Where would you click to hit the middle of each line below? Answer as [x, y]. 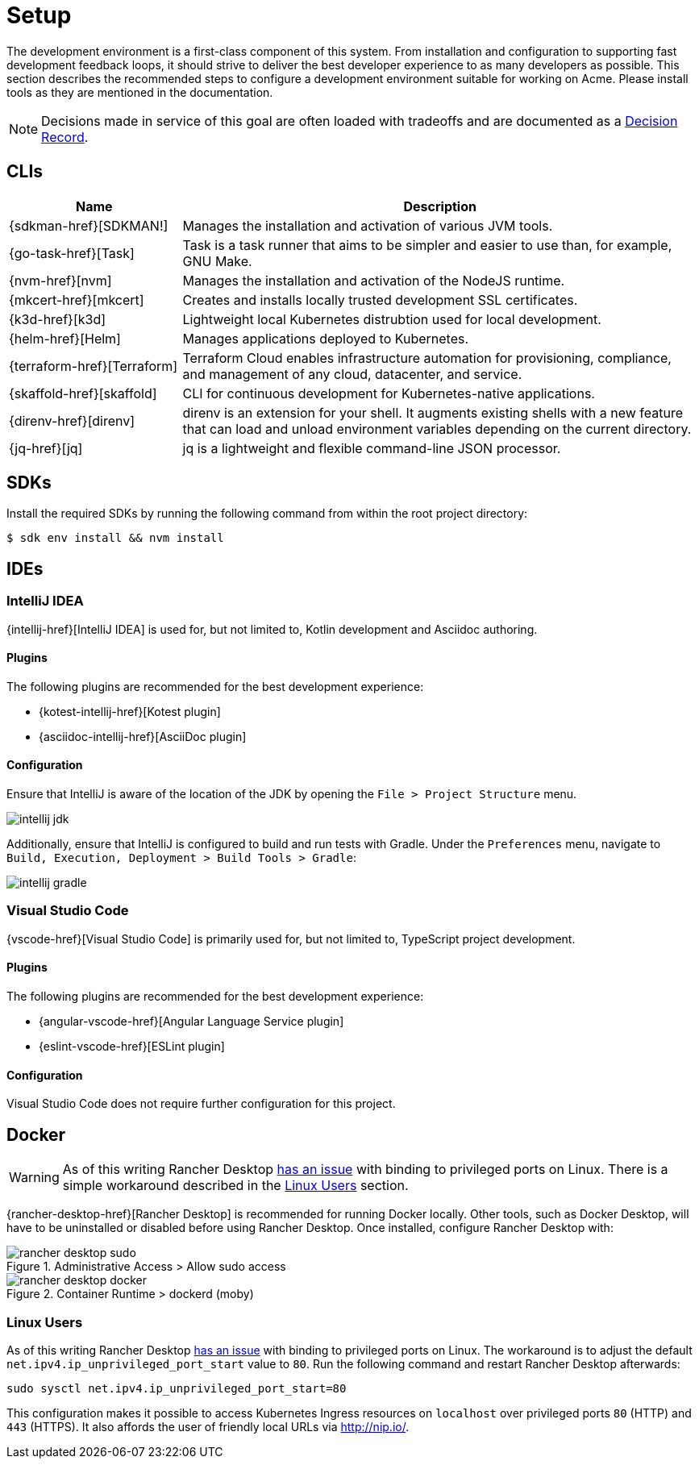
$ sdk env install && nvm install [115, 538]
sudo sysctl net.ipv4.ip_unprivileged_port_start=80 [177, 1388]
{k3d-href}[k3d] [58, 319]
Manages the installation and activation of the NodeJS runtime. [374, 280]
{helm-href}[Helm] [65, 338]
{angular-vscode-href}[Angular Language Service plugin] [191, 1022]
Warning [34, 1178]
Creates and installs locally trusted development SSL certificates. [380, 300]
